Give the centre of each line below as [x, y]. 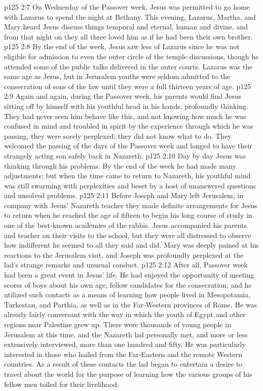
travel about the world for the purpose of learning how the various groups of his [128, 374]
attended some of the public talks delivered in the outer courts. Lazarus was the [128, 66]
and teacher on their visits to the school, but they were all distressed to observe [128, 235]
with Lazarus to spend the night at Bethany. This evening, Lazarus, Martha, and [130, 16]
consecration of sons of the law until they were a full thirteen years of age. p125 [128, 86]
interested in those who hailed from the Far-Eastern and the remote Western [123, 354]
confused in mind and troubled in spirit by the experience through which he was [129, 126]
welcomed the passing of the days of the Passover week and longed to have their [128, 146]
